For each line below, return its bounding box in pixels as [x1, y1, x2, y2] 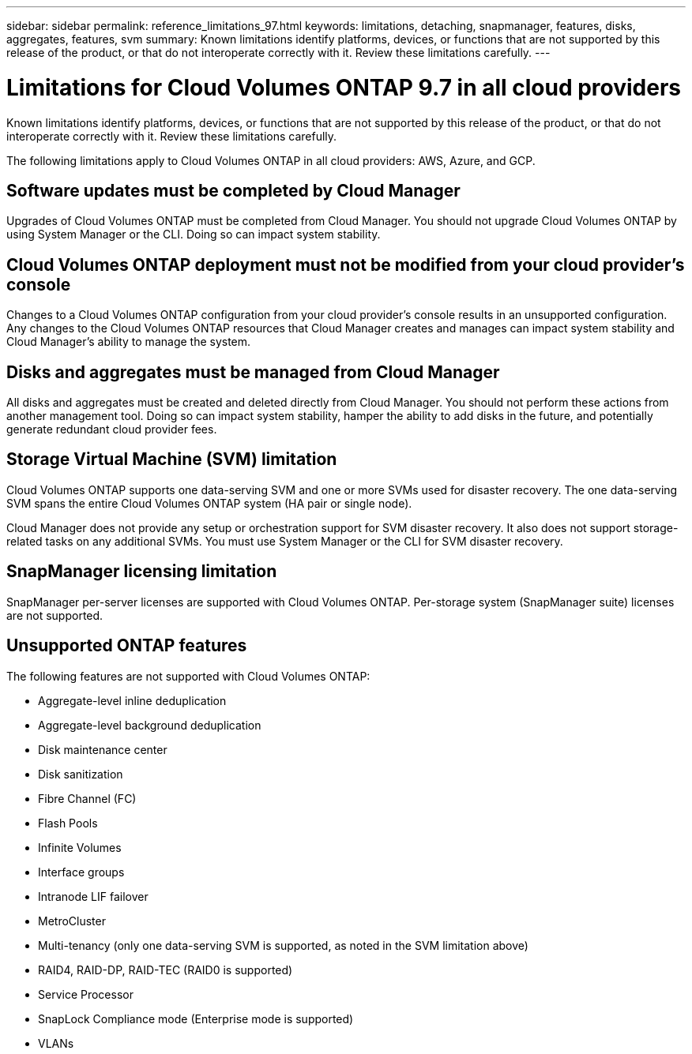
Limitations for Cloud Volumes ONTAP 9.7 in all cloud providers [6, 73, 682, 101]
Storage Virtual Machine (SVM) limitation [6, 449, 337, 470]
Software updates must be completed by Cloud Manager [6, 180, 461, 201]
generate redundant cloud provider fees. [6, 422, 217, 437]
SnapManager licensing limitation [6, 561, 277, 582]
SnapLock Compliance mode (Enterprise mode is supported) [38, 1011, 354, 1026]
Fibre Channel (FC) [38, 791, 137, 805]
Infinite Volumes [38, 840, 122, 854]
